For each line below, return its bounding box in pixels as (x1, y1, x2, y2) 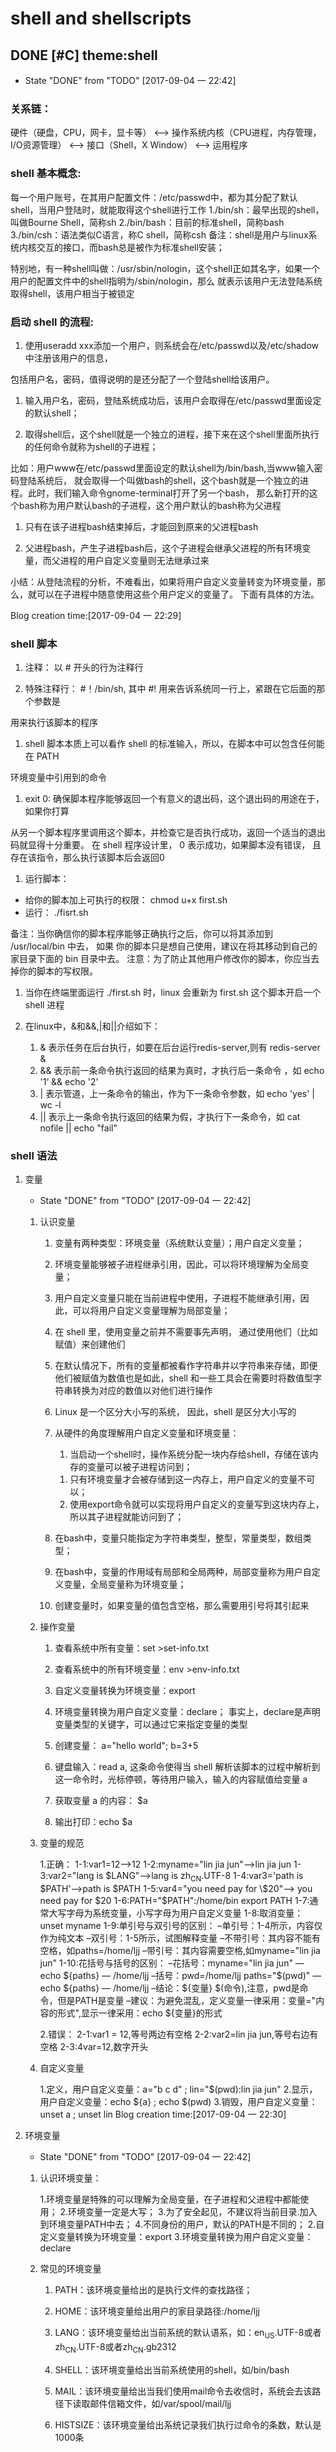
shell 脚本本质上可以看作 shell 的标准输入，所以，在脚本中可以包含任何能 (24, 738, 325, 750)
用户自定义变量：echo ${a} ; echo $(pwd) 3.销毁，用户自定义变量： (39, 2096, 318, 2108)
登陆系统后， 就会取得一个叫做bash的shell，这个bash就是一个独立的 (18, 474, 301, 486)
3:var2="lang (39, 1870, 95, 1882)
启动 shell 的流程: (10, 315, 94, 329)
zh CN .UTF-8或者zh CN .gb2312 (54, 2341, 177, 2355)
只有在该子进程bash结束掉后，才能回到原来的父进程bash (24, 520, 259, 532)
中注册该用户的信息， (24, 352, 113, 364)
